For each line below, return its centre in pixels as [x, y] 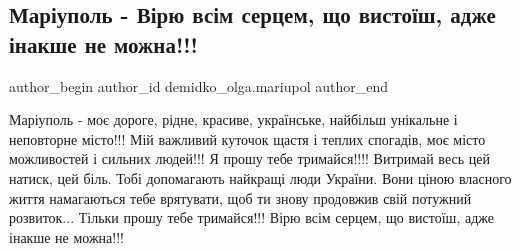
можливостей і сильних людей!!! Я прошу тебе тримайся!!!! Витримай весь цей [249, 158]
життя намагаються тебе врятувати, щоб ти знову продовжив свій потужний [240, 197]
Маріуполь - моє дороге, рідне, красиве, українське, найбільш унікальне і [233, 119]
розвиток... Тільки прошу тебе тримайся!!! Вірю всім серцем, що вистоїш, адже [251, 217]
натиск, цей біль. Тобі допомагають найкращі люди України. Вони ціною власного [260, 177]
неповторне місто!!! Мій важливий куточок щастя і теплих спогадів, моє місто [247, 138]
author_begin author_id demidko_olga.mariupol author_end [199, 85]
